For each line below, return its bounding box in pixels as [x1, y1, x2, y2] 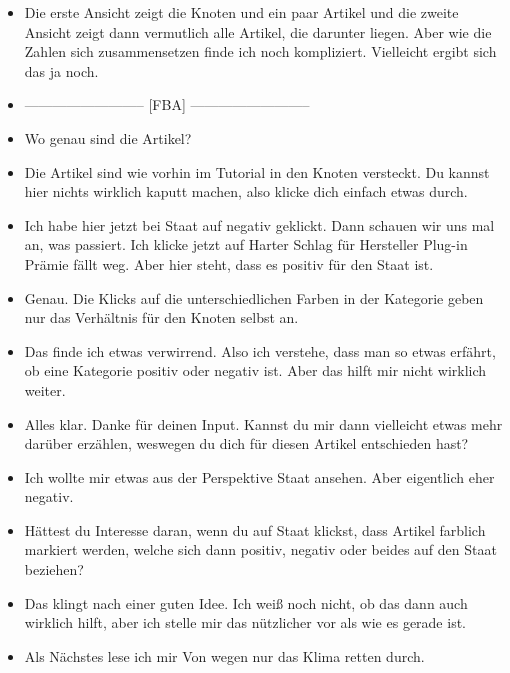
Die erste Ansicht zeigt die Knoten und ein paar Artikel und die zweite [24, 2, 459, 22]
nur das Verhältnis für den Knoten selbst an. [24, 307, 299, 328]
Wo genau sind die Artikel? [24, 127, 192, 148]
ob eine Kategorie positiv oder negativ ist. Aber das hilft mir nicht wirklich [24, 360, 487, 381]
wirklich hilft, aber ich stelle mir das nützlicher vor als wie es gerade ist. [24, 612, 466, 633]
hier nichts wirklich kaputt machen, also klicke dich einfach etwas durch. [24, 181, 468, 202]
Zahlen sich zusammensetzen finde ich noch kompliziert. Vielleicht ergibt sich [24, 41, 497, 62]
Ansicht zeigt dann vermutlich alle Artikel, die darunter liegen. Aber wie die [24, 21, 492, 42]
